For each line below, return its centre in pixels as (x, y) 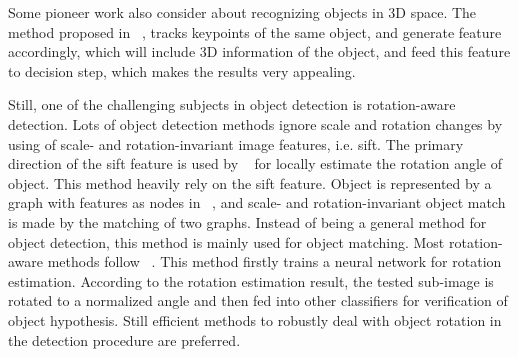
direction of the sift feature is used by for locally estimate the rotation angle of (255, 163)
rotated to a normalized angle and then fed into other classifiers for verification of (258, 300)
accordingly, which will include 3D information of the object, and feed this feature (259, 51)
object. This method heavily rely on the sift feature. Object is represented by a (250, 182)
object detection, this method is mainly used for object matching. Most (226, 241)
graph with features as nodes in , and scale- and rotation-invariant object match (257, 202)
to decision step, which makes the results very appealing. (182, 70)
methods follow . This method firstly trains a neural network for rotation (274, 261)
